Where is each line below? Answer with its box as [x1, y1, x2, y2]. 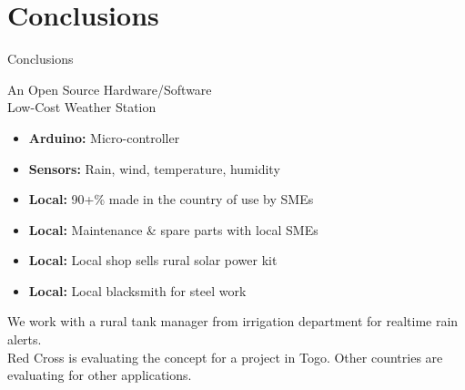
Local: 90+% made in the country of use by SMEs [28, 190, 314, 209]
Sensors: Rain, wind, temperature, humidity [28, 159, 280, 178]
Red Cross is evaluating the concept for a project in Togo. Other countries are [7, 347, 443, 366]
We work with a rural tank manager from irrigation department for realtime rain [7, 312, 459, 331]
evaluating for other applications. [7, 365, 192, 385]
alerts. [7, 330, 42, 349]
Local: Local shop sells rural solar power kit [28, 251, 278, 270]
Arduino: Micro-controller [28, 128, 180, 147]
